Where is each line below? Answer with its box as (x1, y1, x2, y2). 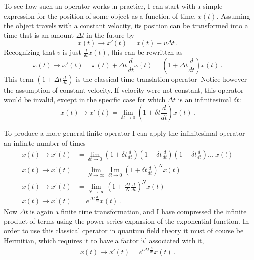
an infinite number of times (4, 137, 86, 148)
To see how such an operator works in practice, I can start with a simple (4, 1, 223, 11)
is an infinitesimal (178, 94, 231, 104)
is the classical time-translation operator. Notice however (76, 74, 247, 84)
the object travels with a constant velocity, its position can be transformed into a (4, 20, 248, 31)
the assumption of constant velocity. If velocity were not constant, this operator (4, 85, 244, 95)
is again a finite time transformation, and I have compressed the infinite (30, 206, 247, 216)
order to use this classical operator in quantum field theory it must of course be (4, 226, 244, 236)
